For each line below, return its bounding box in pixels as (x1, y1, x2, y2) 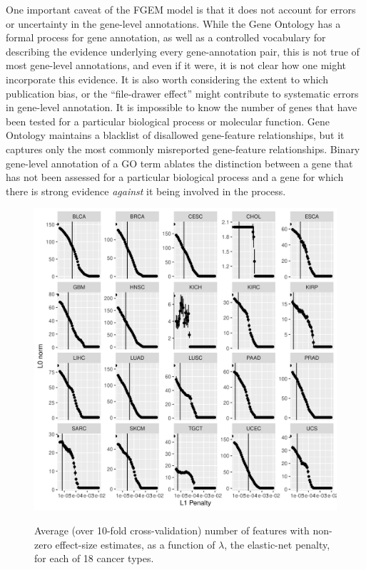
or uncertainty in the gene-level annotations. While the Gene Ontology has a (6, 16, 341, 31)
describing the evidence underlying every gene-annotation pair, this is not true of (6, 43, 360, 58)
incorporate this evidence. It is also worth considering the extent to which (6, 71, 328, 86)
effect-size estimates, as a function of (55, 537, 215, 551)
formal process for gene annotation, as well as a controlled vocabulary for (6, 30, 326, 45)
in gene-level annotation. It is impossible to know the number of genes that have (6, 100, 357, 115)
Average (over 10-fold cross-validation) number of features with (34, 522, 310, 537)
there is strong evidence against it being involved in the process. (6, 183, 286, 198)
